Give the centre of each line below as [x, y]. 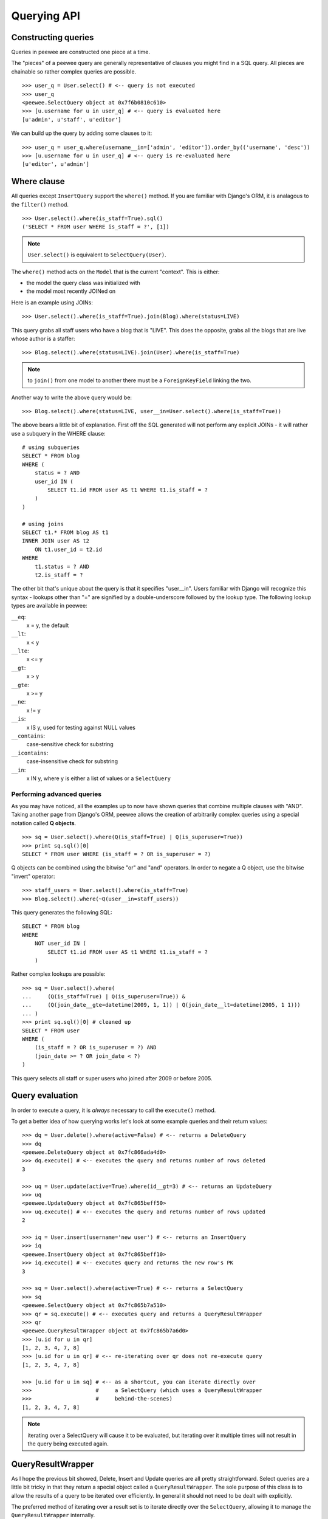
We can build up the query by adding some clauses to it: [82, 133]
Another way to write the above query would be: [72, 397]
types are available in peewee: [49, 606]
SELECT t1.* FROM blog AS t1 [65, 532]
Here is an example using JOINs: [52, 302]
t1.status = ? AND [62, 566]
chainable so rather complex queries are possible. [74, 71]
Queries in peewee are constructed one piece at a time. [81, 52]
